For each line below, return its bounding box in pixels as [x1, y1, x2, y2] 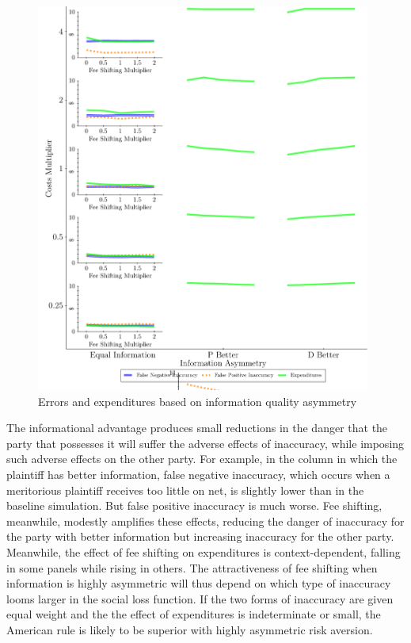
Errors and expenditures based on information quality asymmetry [38, 392, 357, 409]
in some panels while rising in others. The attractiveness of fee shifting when [6, 559, 378, 576]
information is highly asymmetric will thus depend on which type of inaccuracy [6, 575, 391, 591]
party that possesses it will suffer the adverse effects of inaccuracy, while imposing [6, 434, 405, 451]
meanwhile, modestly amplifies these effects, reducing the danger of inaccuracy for [6, 512, 405, 529]
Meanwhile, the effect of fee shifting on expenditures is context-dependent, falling [6, 543, 401, 560]
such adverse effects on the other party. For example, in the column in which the [6, 450, 398, 467]
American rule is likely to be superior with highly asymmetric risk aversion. [6, 621, 373, 637]
